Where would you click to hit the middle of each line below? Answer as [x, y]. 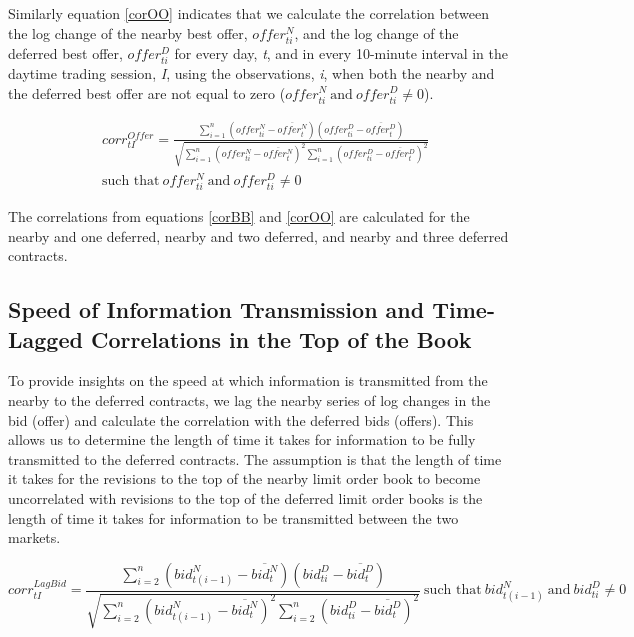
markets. [34, 537]
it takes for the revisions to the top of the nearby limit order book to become [244, 478]
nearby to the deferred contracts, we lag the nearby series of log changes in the [249, 399]
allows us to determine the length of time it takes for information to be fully [242, 439]
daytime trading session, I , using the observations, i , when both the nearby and [251, 72]
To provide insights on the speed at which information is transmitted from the [248, 380]
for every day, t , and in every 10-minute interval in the [341, 52]
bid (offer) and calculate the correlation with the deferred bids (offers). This [241, 419]
